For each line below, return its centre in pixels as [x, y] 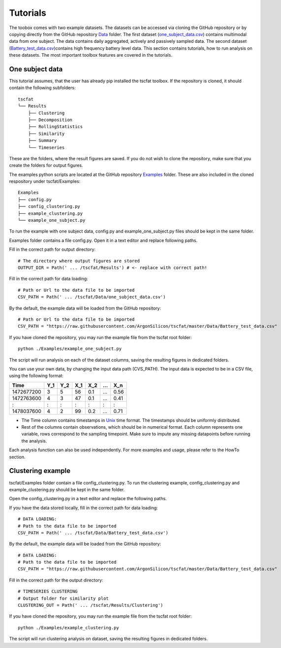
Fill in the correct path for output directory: [52, 249]
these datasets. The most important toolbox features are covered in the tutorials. [91, 55]
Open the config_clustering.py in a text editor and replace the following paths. [88, 499]
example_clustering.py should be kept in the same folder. [67, 489]
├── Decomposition [50, 120]
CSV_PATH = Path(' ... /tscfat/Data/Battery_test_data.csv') [93, 533]
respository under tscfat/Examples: [45, 181]
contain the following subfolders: [42, 88]
